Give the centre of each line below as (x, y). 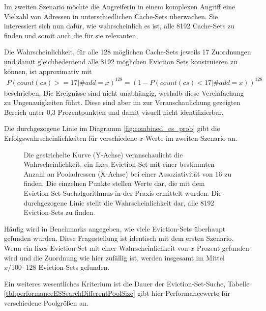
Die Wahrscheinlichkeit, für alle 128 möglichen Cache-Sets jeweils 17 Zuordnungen (128, 52)
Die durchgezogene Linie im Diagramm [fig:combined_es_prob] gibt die (112, 128)
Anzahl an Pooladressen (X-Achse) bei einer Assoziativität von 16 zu (128, 173)
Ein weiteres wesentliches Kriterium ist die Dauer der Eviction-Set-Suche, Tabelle (127, 283)
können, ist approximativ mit (48, 71)
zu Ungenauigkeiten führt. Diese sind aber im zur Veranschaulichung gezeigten (122, 102)
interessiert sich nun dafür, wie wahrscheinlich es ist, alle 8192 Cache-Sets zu (119, 26)
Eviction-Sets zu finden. (59, 212)
